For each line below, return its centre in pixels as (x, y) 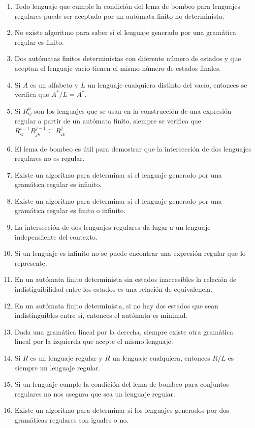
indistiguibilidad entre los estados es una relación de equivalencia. (113, 289)
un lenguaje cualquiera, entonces (161, 358)
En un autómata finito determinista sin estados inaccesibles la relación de (126, 279)
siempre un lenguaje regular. (57, 367)
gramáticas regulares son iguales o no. (72, 419)
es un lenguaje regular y (66, 358)
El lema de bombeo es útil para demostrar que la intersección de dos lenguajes (133, 148)
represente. (31, 262)
